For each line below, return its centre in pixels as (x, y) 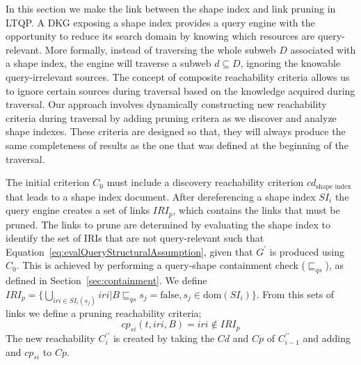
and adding (327, 338)
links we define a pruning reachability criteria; (104, 312)
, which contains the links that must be (256, 210)
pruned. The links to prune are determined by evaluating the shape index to (168, 224)
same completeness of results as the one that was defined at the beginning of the (177, 145)
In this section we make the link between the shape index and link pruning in (171, 8)
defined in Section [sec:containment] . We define (106, 280)
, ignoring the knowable (290, 63)
